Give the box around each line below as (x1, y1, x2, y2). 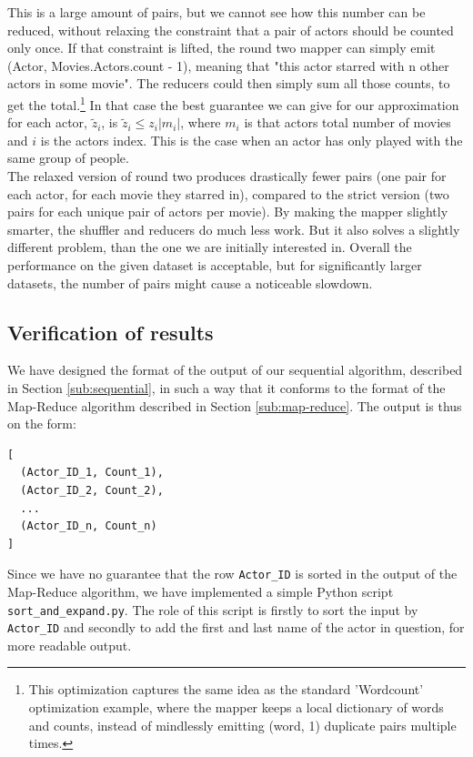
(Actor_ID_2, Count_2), (20, 483, 164, 497)
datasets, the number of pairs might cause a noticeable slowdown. (7, 273, 373, 292)
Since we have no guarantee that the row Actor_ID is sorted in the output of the (7, 564, 458, 583)
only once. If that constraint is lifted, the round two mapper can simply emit (7, 38, 436, 57)
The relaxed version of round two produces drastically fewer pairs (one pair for (7, 167, 447, 185)
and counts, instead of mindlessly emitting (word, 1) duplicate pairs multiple (28, 715, 457, 734)
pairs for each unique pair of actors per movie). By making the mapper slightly (7, 202, 448, 221)
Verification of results (7, 318, 214, 346)
